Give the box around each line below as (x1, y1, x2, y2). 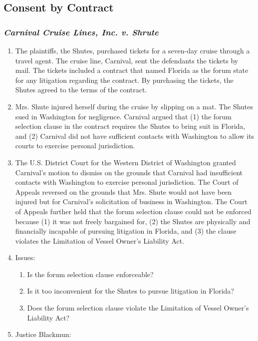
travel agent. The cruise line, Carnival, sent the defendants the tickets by (15, 55, 239, 65)
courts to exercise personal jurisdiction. (15, 140, 135, 151)
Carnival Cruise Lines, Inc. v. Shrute (3, 25, 159, 38)
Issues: (15, 252, 35, 263)
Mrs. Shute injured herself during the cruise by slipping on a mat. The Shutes (15, 101, 254, 111)
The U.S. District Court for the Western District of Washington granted (15, 157, 236, 167)
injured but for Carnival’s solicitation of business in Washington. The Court (15, 196, 248, 207)
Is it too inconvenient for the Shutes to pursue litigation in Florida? (27, 286, 234, 296)
